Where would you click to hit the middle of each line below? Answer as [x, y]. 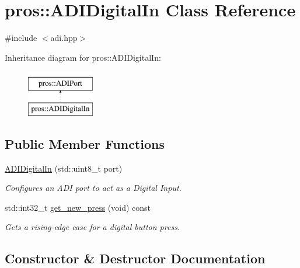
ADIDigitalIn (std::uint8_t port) [64, 168]
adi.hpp [64, 38]
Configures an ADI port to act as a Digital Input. [93, 188]
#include [21, 38]
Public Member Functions [85, 143]
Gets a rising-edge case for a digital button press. [93, 227]
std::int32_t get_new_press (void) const [78, 207]
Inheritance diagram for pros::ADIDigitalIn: [83, 57]
